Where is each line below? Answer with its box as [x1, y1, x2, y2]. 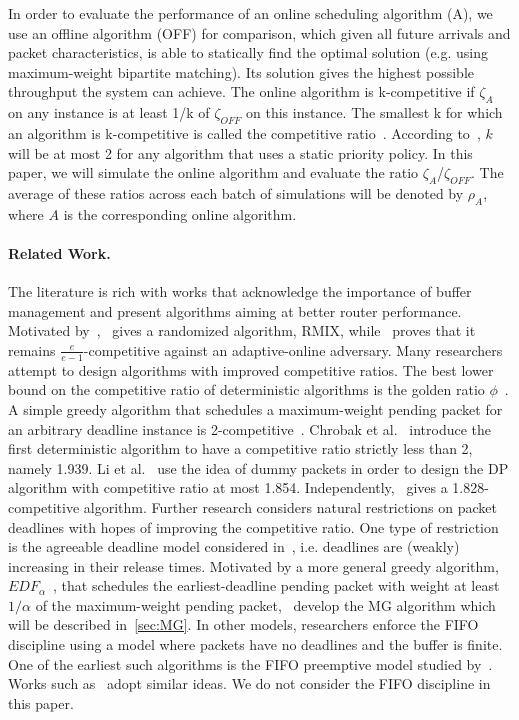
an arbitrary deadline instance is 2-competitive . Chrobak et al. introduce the [8, 418, 492, 439]
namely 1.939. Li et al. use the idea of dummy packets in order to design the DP [8, 457, 509, 478]
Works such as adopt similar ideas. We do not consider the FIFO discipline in [8, 673, 491, 694]
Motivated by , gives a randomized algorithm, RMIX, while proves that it [8, 320, 476, 341]
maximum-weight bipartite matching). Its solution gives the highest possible [8, 61, 474, 82]
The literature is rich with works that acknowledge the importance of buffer [8, 281, 472, 302]
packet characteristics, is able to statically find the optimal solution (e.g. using [8, 42, 489, 63]
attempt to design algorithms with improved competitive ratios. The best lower [8, 359, 494, 380]
